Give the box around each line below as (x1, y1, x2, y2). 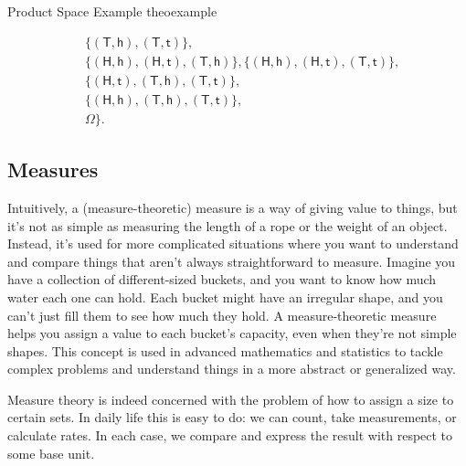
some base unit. (7, 443, 95, 462)
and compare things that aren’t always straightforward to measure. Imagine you (7, 251, 456, 270)
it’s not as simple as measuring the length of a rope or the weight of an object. (7, 216, 448, 235)
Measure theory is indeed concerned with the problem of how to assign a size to (7, 389, 454, 408)
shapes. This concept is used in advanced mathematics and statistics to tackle (7, 341, 443, 360)
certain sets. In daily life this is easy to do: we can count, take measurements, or (7, 408, 457, 427)
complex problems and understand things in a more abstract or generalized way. (7, 359, 456, 378)
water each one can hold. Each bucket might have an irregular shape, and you (7, 287, 443, 306)
